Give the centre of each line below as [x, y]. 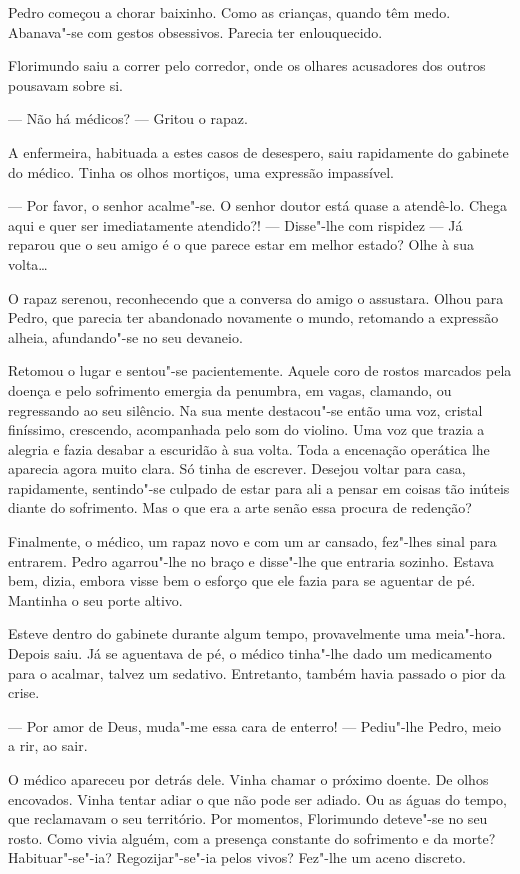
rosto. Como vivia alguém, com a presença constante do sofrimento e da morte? [252, 837]
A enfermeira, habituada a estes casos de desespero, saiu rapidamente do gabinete [258, 151]
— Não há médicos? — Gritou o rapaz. [128, 118]
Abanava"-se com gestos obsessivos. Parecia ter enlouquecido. [195, 31]
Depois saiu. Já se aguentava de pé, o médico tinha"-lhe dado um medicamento [250, 653]
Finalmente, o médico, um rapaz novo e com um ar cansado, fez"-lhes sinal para [252, 541]
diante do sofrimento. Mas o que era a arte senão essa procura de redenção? [240, 507]
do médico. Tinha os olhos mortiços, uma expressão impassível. [201, 171]
